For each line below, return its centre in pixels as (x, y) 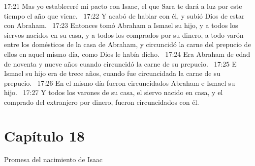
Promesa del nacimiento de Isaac (53, 159)
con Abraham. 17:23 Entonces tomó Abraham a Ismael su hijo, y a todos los (121, 25)
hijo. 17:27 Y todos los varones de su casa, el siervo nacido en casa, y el (113, 92)
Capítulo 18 (45, 135)
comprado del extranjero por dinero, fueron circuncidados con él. (102, 102)
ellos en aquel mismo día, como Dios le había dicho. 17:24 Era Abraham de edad (127, 54)
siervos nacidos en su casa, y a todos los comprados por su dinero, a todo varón (124, 35)
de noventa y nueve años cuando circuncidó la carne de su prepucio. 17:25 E (120, 63)
